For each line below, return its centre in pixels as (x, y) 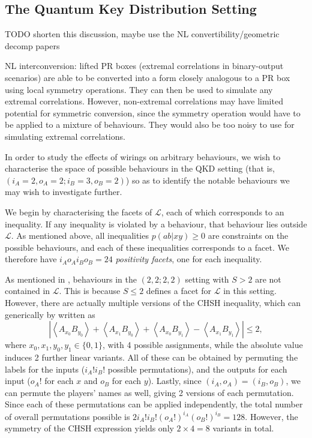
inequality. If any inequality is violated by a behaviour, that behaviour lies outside (156, 223)
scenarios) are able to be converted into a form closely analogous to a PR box (148, 77)
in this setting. (250, 291)
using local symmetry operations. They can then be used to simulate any (139, 89)
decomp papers (32, 45)
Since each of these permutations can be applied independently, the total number (154, 404)
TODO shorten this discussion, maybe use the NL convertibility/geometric (142, 34)
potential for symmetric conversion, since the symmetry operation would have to (153, 112)
